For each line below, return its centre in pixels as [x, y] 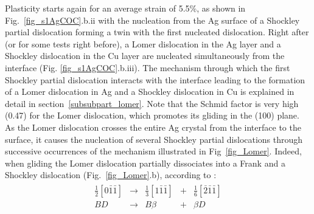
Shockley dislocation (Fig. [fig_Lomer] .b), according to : [111, 175]
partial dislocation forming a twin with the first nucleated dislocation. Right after [157, 32]
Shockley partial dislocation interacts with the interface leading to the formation [155, 79]
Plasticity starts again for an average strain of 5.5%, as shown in [125, 8]
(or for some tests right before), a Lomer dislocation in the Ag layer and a [143, 43]
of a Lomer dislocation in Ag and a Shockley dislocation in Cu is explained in [150, 91]
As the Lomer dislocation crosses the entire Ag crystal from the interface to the [153, 127]
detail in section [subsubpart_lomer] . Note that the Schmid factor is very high [152, 103]
